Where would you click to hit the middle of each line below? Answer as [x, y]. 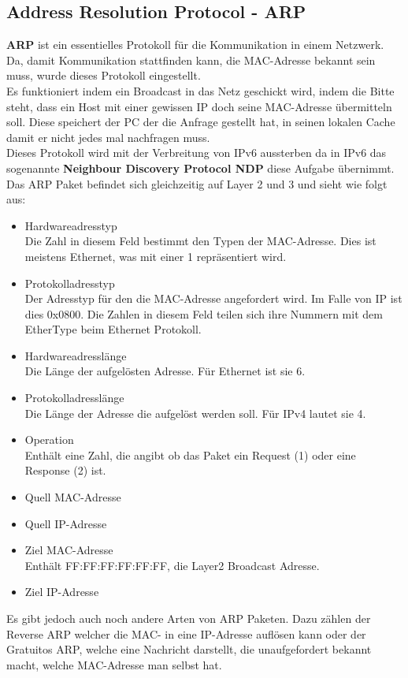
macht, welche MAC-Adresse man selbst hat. [114, 664]
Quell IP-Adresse [66, 523]
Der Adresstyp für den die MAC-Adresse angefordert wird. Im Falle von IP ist [213, 298]
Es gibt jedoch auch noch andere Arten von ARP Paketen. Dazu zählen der [189, 618]
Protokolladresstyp [70, 283]
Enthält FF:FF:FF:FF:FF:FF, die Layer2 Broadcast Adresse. [172, 565]
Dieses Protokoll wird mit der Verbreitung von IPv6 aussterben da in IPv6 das [197, 153]
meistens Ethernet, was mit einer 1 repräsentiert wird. [156, 256]
